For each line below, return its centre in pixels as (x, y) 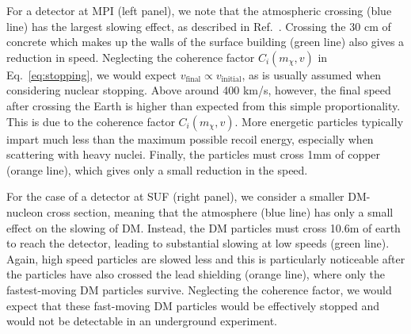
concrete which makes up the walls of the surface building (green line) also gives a (205, 42)
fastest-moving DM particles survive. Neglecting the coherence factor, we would (199, 289)
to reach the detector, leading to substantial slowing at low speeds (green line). (198, 243)
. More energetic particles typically (319, 121)
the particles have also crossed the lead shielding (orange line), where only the (196, 274)
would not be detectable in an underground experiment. (142, 321)
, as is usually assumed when (312, 74)
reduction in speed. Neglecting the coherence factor (131, 57)
